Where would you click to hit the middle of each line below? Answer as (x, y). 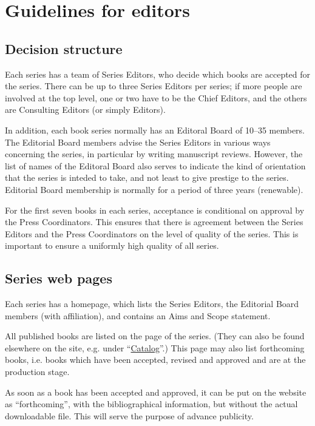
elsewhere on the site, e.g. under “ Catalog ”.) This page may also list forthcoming (155, 347)
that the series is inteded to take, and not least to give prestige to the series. (147, 177)
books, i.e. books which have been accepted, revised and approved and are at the (155, 360)
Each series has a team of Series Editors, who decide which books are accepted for (158, 74)
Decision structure (64, 48)
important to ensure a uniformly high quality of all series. (112, 245)
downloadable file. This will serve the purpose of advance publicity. (129, 415)
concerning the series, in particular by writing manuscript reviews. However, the (154, 154)
